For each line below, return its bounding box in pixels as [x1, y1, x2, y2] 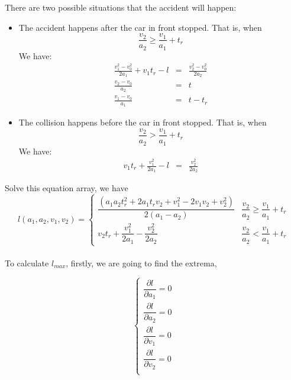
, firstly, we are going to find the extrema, [66, 256, 217, 269]
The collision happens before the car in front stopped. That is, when [18, 116, 267, 128]
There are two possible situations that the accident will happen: [5, 1, 237, 13]
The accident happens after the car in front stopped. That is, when [18, 21, 262, 33]
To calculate [5, 256, 49, 269]
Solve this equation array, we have [5, 182, 128, 194]
